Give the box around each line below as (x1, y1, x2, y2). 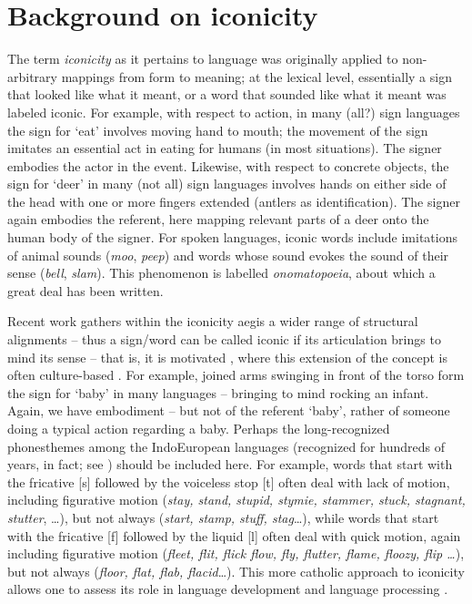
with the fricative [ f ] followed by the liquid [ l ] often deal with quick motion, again (7, 526, 461, 545)
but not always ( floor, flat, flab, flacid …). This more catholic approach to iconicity (7, 561, 465, 580)
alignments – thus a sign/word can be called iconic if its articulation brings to (7, 330, 441, 349)
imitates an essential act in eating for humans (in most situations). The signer (7, 138, 442, 158)
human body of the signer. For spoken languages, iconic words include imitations (7, 228, 458, 247)
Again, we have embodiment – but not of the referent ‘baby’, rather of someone (7, 401, 450, 420)
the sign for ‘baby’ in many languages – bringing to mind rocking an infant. (7, 383, 429, 402)
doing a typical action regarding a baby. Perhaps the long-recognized (7, 419, 390, 437)
